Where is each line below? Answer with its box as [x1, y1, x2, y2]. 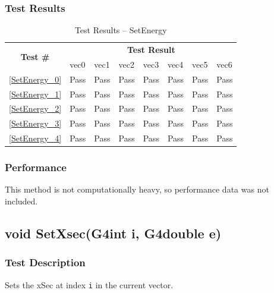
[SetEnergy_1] [9, 87, 62, 100]
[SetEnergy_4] [9, 132, 62, 144]
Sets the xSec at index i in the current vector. [5, 278, 174, 291]
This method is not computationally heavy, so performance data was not [5, 183, 269, 196]
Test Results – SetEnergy [74, 24, 167, 36]
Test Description [5, 255, 86, 270]
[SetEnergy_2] [9, 102, 62, 115]
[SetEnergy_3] [9, 117, 62, 130]
